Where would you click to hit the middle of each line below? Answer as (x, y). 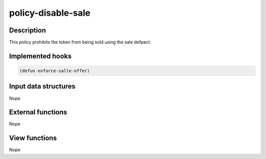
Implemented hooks (40, 56)
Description (28, 30)
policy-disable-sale (50, 13)
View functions (33, 138)
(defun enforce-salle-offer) (55, 71)
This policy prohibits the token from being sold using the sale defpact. (80, 42)
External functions (38, 112)
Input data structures (42, 86)
